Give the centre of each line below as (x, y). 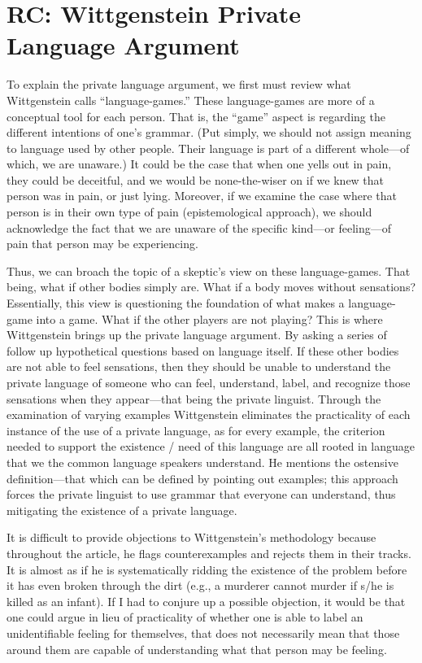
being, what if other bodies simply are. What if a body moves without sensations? (211, 287)
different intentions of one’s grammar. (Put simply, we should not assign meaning (209, 132)
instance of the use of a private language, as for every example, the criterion (196, 430)
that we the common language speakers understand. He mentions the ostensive (202, 462)
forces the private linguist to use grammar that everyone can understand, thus (201, 494)
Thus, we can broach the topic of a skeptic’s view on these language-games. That (209, 270)
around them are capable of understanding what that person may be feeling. (197, 649)
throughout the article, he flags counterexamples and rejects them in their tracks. (209, 553)
